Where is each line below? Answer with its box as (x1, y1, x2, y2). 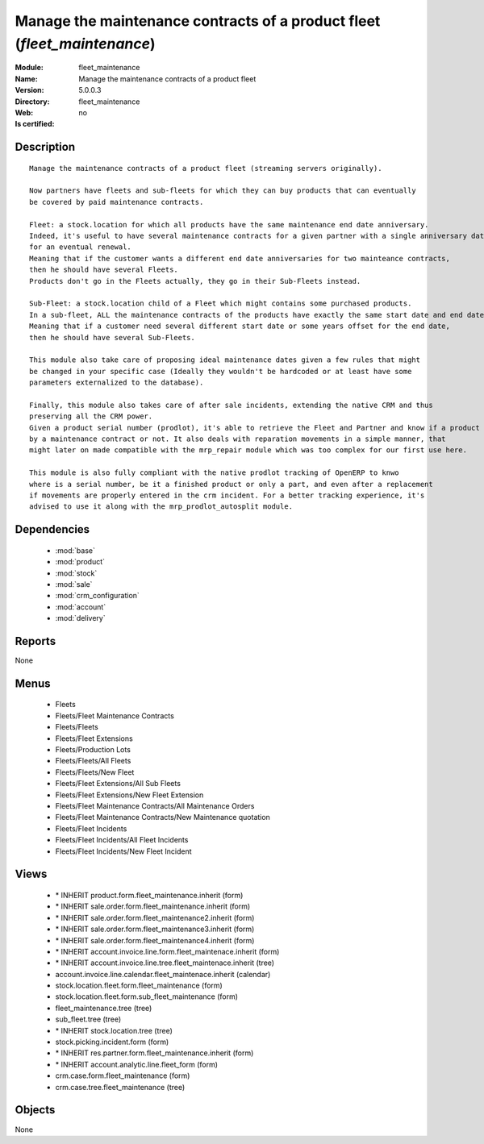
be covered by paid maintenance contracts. (29, 198, 204, 206)
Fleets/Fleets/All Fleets (55, 756, 131, 766)
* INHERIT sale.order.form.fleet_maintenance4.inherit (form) (55, 935, 255, 945)
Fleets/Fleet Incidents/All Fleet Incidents (55, 835, 189, 845)
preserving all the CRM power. (29, 412, 153, 421)
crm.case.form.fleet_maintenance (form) (55, 1071, 190, 1080)
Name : (15, 73, 38, 84)
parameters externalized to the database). (29, 378, 204, 387)
